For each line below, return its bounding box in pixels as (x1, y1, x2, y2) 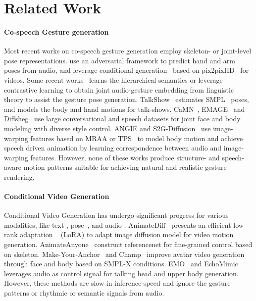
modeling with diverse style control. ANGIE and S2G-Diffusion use (4, 123, 211, 133)
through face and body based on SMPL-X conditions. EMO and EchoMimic (4, 258, 238, 269)
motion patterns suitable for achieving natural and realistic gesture (23, 162, 227, 172)
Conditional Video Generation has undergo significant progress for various (4, 210, 229, 220)
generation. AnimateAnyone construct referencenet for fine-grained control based (4, 239, 253, 250)
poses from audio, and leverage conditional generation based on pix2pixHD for (4, 65, 249, 75)
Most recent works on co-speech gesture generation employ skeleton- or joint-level (4, 46, 252, 56)
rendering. (4, 171, 35, 182)
